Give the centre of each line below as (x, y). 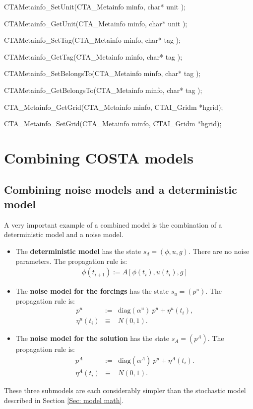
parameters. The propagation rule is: (71, 261)
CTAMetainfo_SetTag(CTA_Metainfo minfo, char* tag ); (92, 40)
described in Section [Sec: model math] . (64, 400)
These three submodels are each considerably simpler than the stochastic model (125, 390)
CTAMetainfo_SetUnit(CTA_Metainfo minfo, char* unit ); (95, 6)
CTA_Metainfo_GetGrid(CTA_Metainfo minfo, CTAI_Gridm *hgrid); (114, 107)
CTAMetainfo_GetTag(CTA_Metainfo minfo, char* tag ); (93, 56)
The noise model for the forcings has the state (92, 291)
